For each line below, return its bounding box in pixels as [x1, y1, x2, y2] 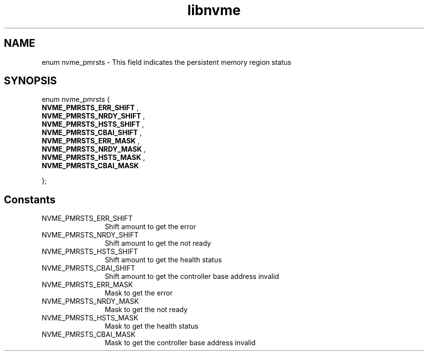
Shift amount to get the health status [105, 256, 222, 264]
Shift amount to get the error [105, 222, 196, 231]
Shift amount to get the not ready [105, 239, 211, 248]
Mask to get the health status [105, 322, 198, 331]
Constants [4, 193, 56, 206]
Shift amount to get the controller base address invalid [105, 272, 279, 281]
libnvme [187, 2, 241, 19]
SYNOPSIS [4, 75, 57, 87]
